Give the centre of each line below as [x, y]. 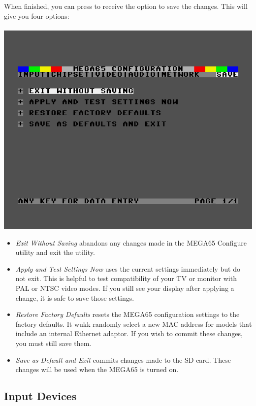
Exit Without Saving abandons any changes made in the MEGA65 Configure [131, 242]
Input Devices [40, 396]
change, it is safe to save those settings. [75, 297]
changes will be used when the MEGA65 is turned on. [97, 369]
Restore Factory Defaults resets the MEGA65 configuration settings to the [128, 314]
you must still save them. [53, 343]
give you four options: [37, 16]
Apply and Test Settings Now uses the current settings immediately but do [128, 268]
